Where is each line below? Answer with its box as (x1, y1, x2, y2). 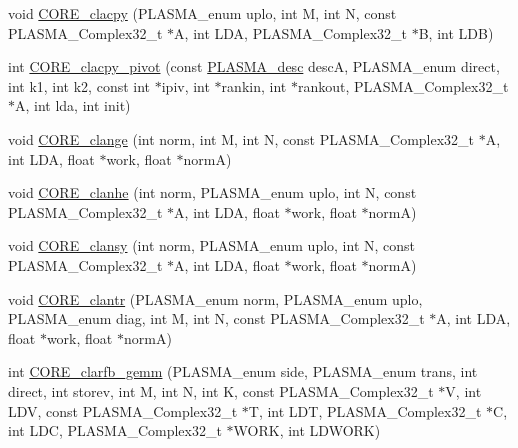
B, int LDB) (418, 22, 494, 43)
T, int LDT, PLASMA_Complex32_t (248, 400, 482, 421)
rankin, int (221, 75, 287, 96)
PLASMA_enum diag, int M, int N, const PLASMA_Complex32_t (8, 308, 425, 329)
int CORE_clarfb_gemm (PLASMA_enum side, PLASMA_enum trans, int (8, 361, 478, 382)
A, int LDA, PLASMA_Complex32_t (174, 22, 408, 43)
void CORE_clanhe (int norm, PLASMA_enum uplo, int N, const (8, 182, 417, 203)
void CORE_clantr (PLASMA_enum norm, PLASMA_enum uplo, (8, 288, 423, 309)
